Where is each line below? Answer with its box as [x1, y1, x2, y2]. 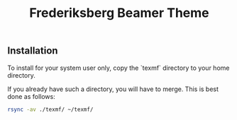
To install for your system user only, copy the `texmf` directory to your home [7, 64, 230, 72]
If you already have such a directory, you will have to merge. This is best [7, 85, 219, 93]
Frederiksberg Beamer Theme [29, 5, 209, 21]
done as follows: [7, 92, 55, 100]
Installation [7, 44, 58, 57]
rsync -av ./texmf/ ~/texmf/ [7, 106, 94, 113]
